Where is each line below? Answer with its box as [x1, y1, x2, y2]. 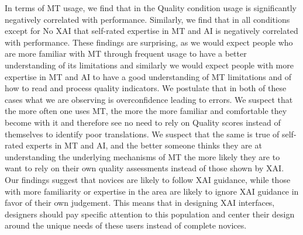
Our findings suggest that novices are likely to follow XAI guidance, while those [5, 173, 291, 185]
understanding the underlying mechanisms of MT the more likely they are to [5, 150, 280, 163]
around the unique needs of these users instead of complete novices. [5, 219, 247, 231]
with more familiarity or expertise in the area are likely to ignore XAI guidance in [5, 185, 299, 197]
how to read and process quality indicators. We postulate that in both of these [5, 82, 287, 94]
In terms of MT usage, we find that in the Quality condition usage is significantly [5, 2, 297, 13]
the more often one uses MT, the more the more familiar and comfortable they [5, 105, 287, 117]
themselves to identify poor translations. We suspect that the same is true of [5, 127, 280, 140]
